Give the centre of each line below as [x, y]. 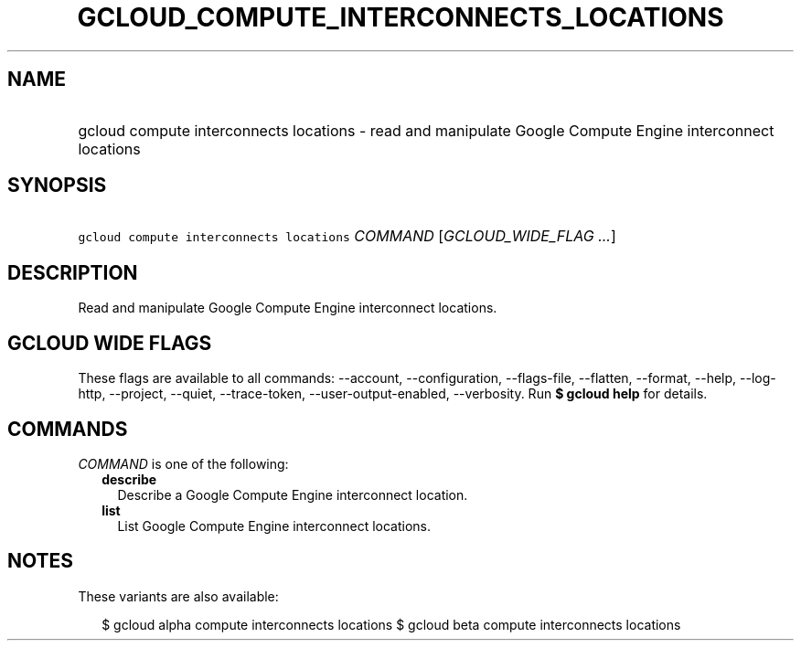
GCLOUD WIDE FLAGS [110, 343]
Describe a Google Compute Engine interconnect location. [293, 494]
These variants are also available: [178, 596]
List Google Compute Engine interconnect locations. [274, 526]
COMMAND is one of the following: [183, 463]
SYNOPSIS [57, 186]
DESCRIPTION [73, 272]
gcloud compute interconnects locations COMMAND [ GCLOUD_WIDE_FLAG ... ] [347, 236]
